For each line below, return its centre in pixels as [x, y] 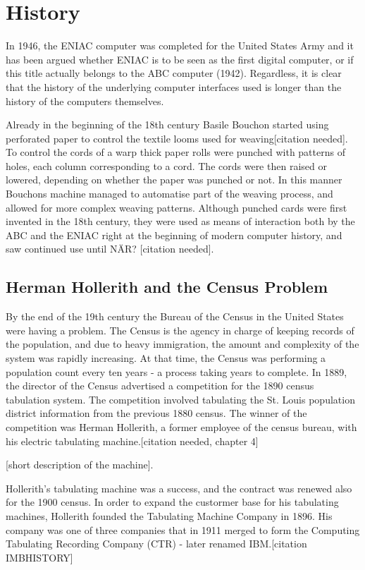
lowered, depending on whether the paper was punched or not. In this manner [174, 180]
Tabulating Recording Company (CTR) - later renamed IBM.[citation [156, 544]
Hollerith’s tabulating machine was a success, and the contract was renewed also [179, 488]
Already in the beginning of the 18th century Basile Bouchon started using [167, 125]
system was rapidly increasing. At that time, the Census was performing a [166, 358]
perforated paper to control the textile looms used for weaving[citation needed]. [177, 138]
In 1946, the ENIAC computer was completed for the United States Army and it [180, 46]
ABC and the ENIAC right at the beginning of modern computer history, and [174, 235]
